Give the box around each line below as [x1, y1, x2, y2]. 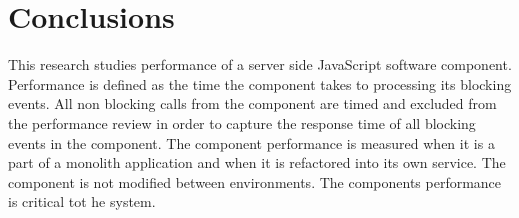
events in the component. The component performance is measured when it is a [8, 132, 495, 153]
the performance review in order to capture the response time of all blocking [8, 112, 476, 133]
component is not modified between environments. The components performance [8, 171, 502, 192]
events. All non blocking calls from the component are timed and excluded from [8, 93, 497, 114]
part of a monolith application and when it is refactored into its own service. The [8, 152, 506, 173]
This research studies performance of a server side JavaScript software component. [8, 54, 512, 75]
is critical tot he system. [8, 191, 156, 212]
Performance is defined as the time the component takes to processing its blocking [8, 73, 512, 94]
